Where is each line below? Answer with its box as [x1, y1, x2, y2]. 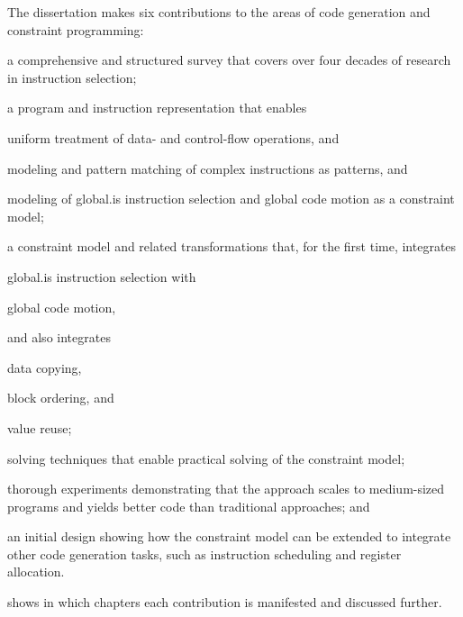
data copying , [7, 358, 82, 377]
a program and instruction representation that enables [7, 98, 307, 117]
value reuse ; [7, 418, 72, 437]
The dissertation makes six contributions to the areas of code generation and [7, 3, 431, 21]
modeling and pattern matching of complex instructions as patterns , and [7, 159, 408, 177]
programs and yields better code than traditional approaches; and [7, 496, 370, 515]
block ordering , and [7, 388, 114, 407]
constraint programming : [7, 20, 144, 39]
